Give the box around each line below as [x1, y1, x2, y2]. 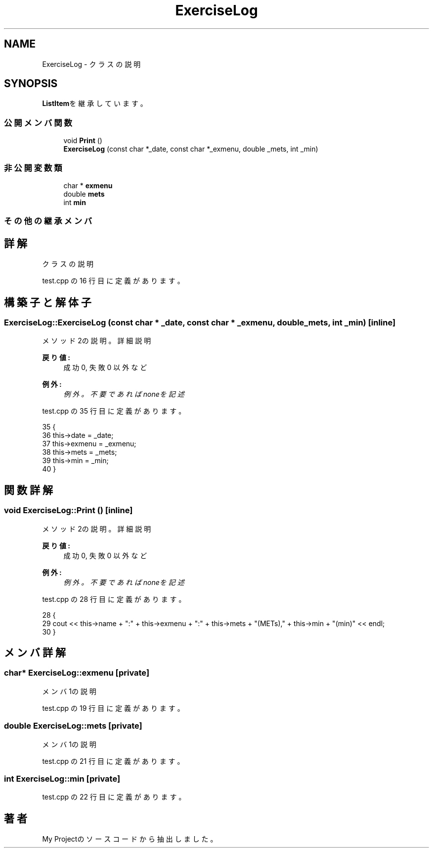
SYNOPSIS [4, 77, 58, 90]
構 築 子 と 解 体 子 [4, 296, 91, 309]
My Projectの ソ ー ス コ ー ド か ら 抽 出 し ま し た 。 [42, 835, 217, 844]
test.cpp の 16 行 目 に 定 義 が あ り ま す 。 [42, 276, 184, 285]
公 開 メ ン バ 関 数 [4, 117, 72, 128]
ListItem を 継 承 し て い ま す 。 [42, 99, 147, 108]
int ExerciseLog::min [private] [4, 773, 121, 784]
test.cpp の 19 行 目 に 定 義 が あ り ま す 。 [42, 703, 184, 712]
